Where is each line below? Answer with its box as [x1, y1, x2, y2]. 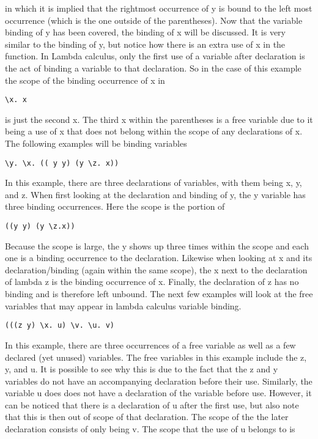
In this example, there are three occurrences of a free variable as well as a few [5, 338, 296, 351]
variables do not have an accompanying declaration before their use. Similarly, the [5, 374, 312, 387]
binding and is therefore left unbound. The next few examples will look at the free [5, 287, 313, 300]
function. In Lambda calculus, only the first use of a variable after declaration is [5, 50, 305, 62]
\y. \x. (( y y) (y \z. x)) [5, 158, 119, 168]
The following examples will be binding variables [5, 137, 187, 149]
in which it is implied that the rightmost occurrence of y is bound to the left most [5, 2, 312, 14]
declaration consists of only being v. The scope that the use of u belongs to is [5, 422, 295, 435]
